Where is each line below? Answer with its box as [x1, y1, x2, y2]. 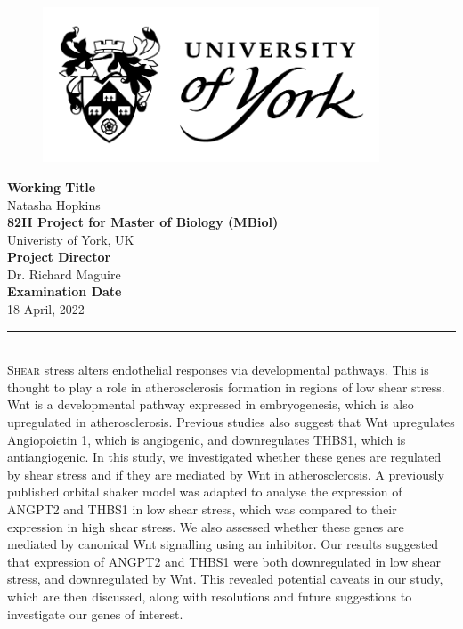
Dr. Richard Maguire [7, 264, 121, 283]
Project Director [7, 247, 111, 266]
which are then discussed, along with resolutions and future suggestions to [7, 586, 412, 605]
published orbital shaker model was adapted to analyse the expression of [7, 482, 402, 501]
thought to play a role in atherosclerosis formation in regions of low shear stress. [7, 377, 445, 396]
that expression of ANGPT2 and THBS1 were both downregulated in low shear [7, 552, 441, 570]
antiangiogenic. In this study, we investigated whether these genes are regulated [7, 448, 442, 466]
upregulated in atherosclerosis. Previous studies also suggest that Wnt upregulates [7, 413, 455, 431]
